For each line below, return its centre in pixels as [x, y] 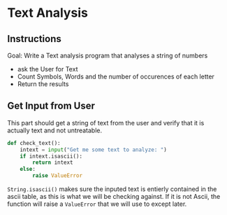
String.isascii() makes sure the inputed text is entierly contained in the [112, 189]
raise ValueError [57, 176]
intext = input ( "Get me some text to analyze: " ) [94, 150]
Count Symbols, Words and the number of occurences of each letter [116, 76]
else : [28, 169]
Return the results [43, 84]
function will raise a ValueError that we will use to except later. [97, 204]
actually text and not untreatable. [55, 130]
